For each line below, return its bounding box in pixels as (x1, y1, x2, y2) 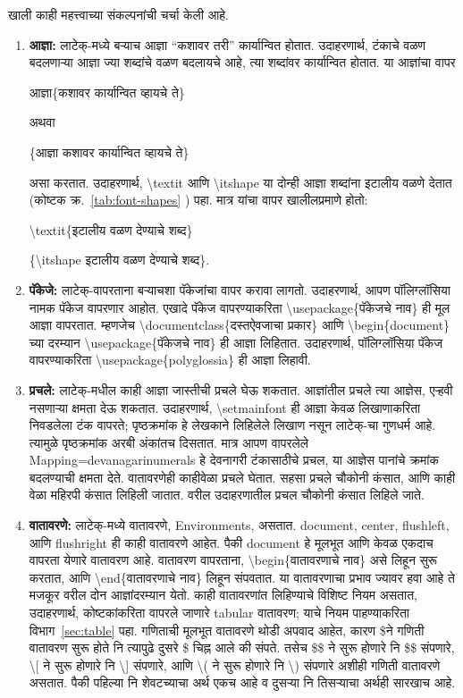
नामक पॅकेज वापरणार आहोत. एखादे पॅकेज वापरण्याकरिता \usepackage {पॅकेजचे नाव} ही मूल (29, 298, 450, 316)
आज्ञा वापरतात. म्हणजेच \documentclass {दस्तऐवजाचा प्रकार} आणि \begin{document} (29, 315, 450, 334)
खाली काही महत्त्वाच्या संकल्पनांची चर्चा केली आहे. (8, 5, 229, 23)
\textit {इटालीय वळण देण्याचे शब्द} (29, 220, 193, 239)
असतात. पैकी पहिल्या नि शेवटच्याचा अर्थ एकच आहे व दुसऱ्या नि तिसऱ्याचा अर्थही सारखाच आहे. (29, 673, 456, 692)
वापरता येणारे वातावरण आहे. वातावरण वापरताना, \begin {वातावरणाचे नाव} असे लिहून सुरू (29, 551, 438, 569)
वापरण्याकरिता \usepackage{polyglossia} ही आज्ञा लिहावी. (29, 350, 311, 369)
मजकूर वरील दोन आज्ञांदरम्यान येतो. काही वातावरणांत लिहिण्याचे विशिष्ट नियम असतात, (29, 585, 417, 604)
